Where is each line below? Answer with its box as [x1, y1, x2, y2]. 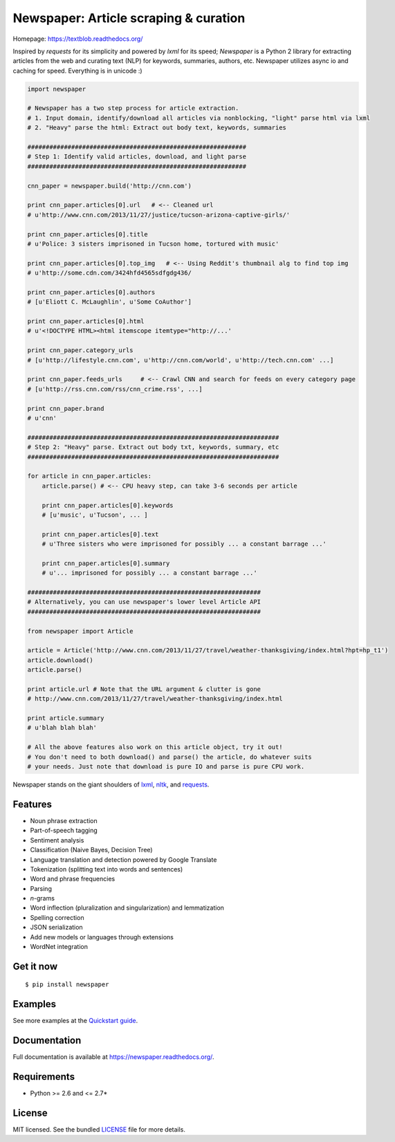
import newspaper [27, 85, 86, 93]
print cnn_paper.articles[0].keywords [42, 501, 174, 509]
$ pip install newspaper [25, 981, 109, 988]
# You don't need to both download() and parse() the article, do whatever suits [27, 753, 313, 761]
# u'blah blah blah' [27, 724, 97, 732]
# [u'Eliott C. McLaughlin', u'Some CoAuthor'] [27, 298, 192, 306]
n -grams [30, 894, 55, 903]
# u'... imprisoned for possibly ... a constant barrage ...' [42, 569, 257, 577]
